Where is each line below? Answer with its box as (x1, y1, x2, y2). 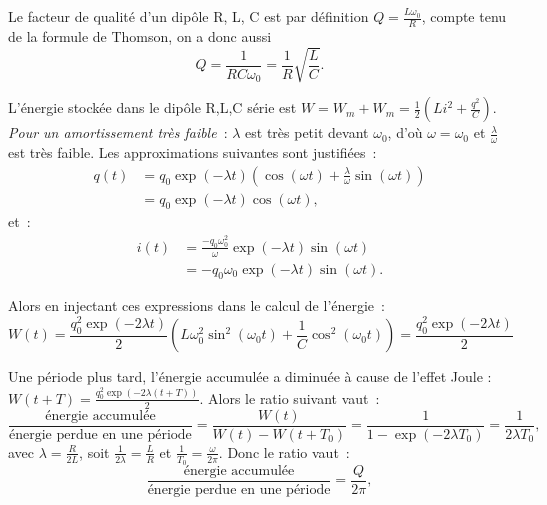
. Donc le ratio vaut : (218, 441, 350, 462)
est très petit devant (245, 122, 369, 143)
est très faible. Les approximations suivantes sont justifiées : (8, 141, 377, 162)
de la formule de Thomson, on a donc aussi (8, 25, 272, 46)
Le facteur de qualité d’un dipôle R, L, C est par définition (8, 6, 369, 26)
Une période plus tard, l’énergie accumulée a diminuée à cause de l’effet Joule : (8, 366, 492, 387)
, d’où (387, 122, 423, 143)
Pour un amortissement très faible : (8, 122, 228, 143)
